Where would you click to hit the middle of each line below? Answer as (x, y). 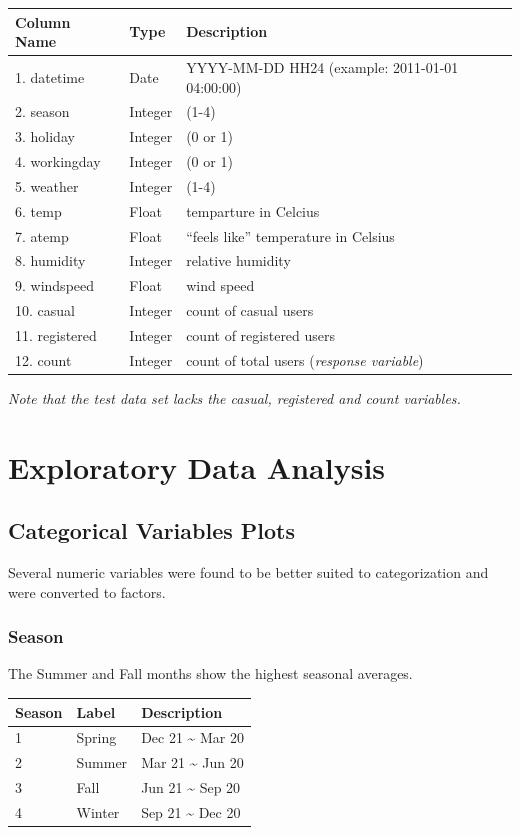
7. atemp (42, 235)
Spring (96, 737)
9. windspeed (55, 285)
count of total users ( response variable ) (305, 359)
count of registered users (261, 334)
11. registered (56, 334)
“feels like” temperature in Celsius (290, 235)
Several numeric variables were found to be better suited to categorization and (248, 572)
